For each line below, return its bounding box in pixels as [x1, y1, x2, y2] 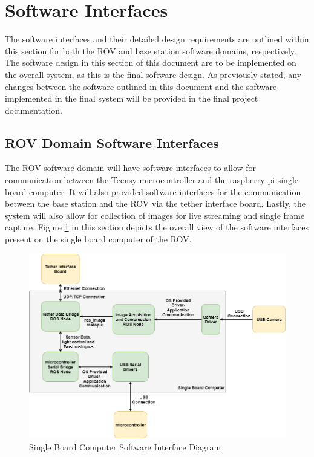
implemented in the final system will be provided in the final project [5, 92, 258, 105]
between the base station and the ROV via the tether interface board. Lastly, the [5, 197, 306, 210]
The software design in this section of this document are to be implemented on [5, 56, 296, 69]
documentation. [5, 103, 62, 116]
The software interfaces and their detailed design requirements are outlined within [5, 33, 309, 45]
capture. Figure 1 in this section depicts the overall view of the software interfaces [5, 221, 309, 233]
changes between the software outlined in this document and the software [5, 80, 277, 92]
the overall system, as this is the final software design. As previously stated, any [5, 68, 302, 80]
